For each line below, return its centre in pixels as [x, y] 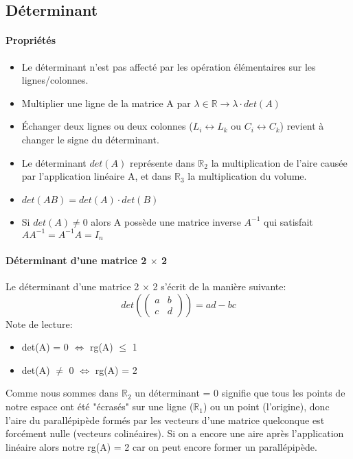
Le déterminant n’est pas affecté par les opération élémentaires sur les [169, 66]
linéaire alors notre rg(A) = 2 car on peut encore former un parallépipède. [161, 446]
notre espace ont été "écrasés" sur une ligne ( [100, 407]
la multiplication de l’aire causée [279, 162]
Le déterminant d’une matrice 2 [72, 286]
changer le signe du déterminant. [90, 139]
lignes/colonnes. [55, 80]
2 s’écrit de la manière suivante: [219, 286]
